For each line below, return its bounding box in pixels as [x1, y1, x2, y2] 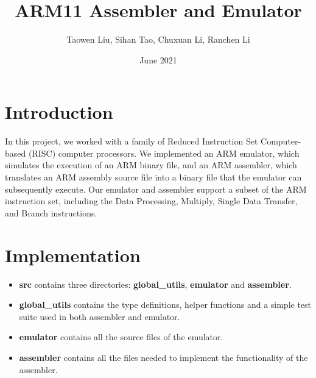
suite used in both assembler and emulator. [19, 310, 180, 323]
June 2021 [139, 53, 177, 66]
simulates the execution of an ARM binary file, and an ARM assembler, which [5, 159, 297, 171]
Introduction [5, 99, 113, 124]
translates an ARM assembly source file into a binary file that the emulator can [5, 171, 302, 184]
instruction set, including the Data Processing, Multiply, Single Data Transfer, [5, 194, 298, 207]
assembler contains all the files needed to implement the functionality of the [19, 351, 308, 363]
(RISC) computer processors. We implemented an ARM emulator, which [28, 146, 300, 159]
